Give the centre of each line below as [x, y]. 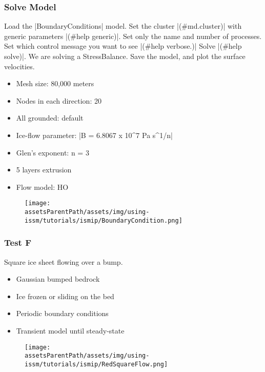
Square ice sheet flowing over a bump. [64, 261]
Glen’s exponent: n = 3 [53, 152]
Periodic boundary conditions [62, 313]
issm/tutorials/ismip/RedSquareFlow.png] [96, 364]
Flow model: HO [42, 187]
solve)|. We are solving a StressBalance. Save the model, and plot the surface [125, 56]
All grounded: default [50, 118]
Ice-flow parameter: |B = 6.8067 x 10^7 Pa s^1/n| [94, 135]
